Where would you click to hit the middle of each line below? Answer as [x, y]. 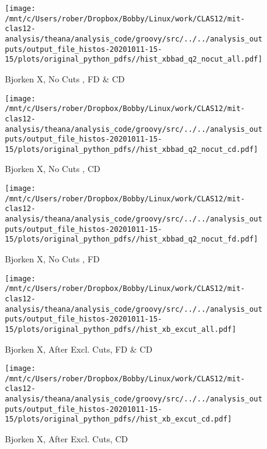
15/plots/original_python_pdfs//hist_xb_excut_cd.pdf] [119, 419]
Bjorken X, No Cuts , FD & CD [65, 78]
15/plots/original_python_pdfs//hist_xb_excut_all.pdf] [121, 329]
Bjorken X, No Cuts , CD [53, 169]
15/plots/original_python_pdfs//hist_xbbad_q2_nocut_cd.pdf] [132, 149]
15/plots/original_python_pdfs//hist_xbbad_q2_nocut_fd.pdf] [132, 239]
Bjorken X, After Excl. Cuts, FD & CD [79, 349]
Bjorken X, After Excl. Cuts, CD [66, 439]
